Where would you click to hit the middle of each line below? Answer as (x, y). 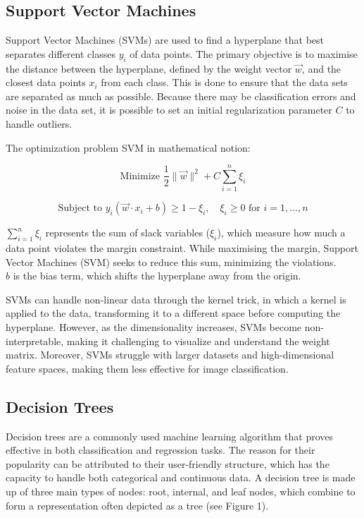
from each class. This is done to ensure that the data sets (224, 82)
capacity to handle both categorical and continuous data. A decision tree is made (181, 477)
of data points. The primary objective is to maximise (244, 53)
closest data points (46, 82)
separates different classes (61, 53)
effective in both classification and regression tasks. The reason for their (161, 450)
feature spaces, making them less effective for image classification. (147, 368)
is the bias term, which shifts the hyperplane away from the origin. (157, 276)
